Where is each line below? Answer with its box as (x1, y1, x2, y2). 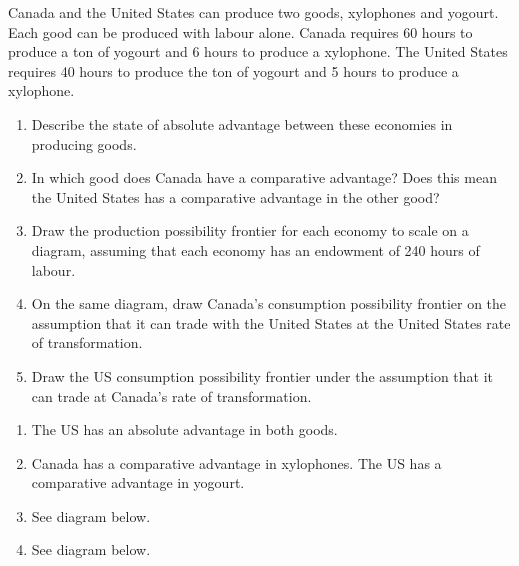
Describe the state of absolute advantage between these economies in (31, 113, 453, 134)
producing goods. (31, 133, 137, 154)
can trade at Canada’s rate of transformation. (31, 385, 312, 406)
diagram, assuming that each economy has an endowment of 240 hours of (31, 239, 480, 260)
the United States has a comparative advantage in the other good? (31, 186, 440, 207)
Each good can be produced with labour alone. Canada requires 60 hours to (8, 21, 473, 42)
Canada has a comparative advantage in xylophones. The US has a (31, 452, 442, 473)
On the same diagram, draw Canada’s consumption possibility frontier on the (31, 293, 507, 314)
